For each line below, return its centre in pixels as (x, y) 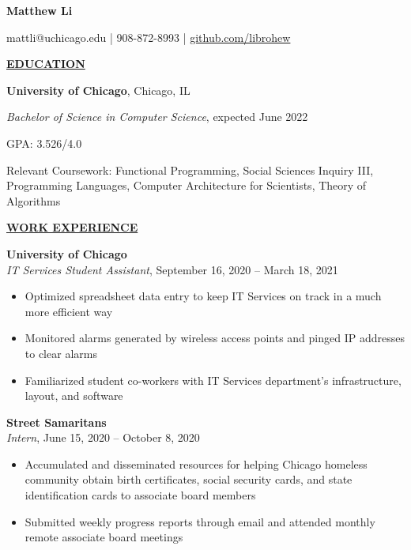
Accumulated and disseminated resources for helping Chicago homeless (196, 463)
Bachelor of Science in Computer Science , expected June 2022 (157, 117)
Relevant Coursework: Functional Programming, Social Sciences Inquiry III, (190, 170)
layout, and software (74, 396)
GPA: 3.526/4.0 (44, 143)
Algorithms (34, 200)
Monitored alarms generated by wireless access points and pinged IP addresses (215, 338)
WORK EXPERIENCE (72, 227)
